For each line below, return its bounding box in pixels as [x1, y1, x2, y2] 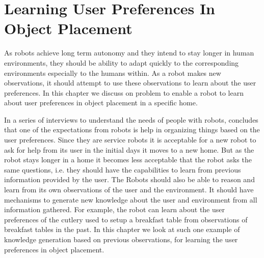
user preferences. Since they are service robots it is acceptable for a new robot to [4, 134, 256, 145]
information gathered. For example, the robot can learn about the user [4, 204, 225, 215]
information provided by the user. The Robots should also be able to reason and [4, 174, 255, 185]
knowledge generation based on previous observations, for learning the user [4, 234, 238, 244]
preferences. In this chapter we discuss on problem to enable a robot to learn [4, 87, 244, 98]
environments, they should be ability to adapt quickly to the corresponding [4, 57, 239, 68]
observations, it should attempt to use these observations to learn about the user [4, 77, 256, 88]
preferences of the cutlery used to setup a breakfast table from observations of [4, 214, 248, 224]
